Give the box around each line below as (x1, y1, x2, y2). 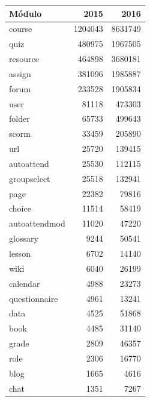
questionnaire (9, 292, 58, 304)
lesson (9, 247, 31, 259)
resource (9, 52, 39, 65)
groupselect (9, 172, 50, 184)
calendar (9, 277, 40, 289)
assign (9, 67, 31, 80)
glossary (9, 232, 38, 245)
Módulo (9, 7, 42, 19)
